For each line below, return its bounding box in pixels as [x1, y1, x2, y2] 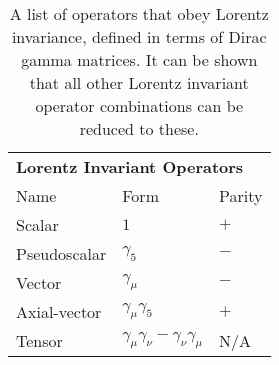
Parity [219, 184, 263, 207]
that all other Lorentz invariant [29, 71, 249, 94]
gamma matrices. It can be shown [21, 48, 258, 71]
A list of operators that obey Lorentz [9, 2, 269, 25]
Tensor [16, 329, 63, 352]
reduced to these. [79, 117, 199, 140]
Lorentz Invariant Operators [16, 155, 244, 178]
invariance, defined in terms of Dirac [11, 25, 267, 48]
